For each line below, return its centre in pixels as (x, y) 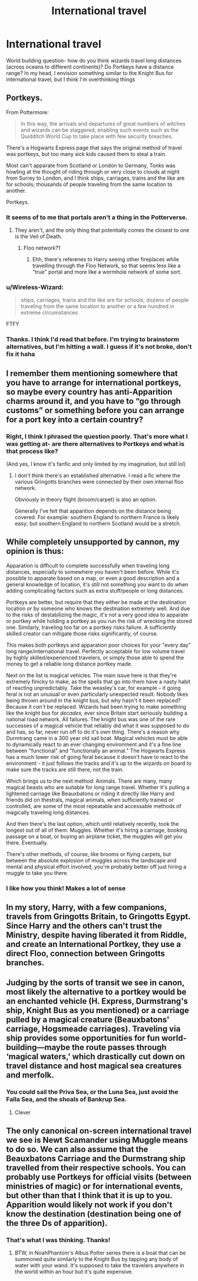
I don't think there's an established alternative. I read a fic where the (98, 475)
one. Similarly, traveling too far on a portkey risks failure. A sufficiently (91, 627)
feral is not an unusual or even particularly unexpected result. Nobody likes (97, 694)
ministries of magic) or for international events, (95, 1186)
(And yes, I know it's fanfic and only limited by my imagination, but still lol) (96, 464)
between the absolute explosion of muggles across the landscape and (91, 860)
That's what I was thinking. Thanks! (58, 1240)
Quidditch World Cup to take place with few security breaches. (97, 136)
